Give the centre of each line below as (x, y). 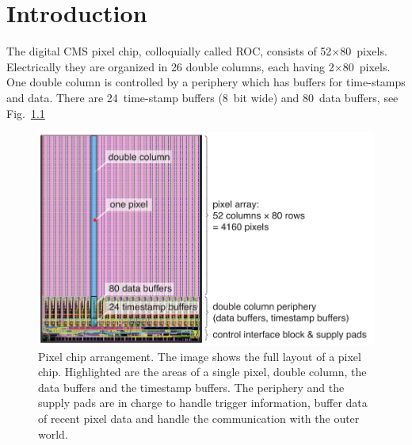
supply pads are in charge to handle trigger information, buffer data (203, 403)
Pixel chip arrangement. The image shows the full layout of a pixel (200, 356)
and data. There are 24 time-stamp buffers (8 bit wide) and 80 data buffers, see (202, 97)
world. (53, 434)
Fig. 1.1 (26, 113)
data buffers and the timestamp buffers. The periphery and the (191, 387)
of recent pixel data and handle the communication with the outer (199, 418)
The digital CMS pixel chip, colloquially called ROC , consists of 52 (169, 51)
